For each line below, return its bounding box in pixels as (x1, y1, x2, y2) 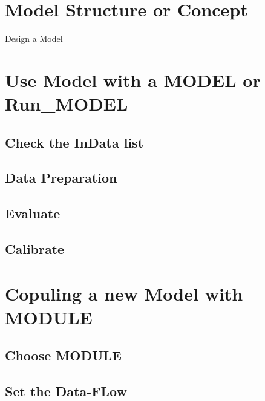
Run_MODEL (5, 91, 128, 116)
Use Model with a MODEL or (5, 67, 261, 92)
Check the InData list (5, 132, 144, 151)
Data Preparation (5, 168, 117, 187)
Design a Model (5, 32, 63, 45)
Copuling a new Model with (5, 281, 243, 305)
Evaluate (5, 204, 61, 223)
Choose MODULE (5, 346, 122, 365)
